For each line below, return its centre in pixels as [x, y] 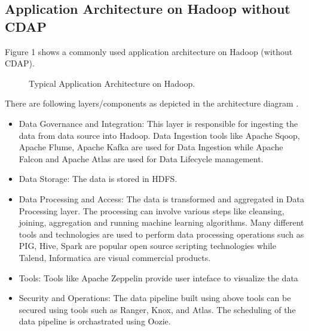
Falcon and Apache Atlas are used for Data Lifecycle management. [141, 158]
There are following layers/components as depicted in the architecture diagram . [152, 103]
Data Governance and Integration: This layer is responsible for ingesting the [158, 123]
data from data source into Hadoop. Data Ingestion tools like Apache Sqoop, [159, 135]
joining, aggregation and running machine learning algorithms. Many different [161, 222]
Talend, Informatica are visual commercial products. [115, 257]
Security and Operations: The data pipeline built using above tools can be [155, 298]
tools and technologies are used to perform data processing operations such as [161, 234]
